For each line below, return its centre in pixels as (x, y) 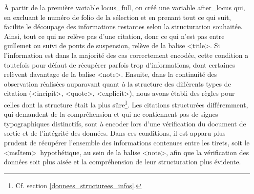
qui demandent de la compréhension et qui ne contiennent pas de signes (111, 114)
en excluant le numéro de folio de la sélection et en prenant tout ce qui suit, (117, 17)
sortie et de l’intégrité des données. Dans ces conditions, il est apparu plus (115, 133)
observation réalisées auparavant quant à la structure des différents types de (117, 83)
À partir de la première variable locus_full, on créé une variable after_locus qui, (125, 7)
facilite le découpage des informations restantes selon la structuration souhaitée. (123, 26)
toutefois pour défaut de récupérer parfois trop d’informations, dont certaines (120, 64)
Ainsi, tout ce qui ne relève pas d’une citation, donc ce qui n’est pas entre (114, 36)
